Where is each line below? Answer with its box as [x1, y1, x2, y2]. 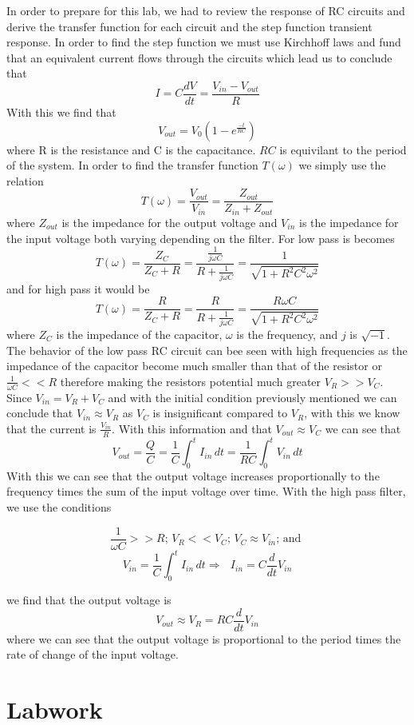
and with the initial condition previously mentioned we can [108, 388, 397, 405]
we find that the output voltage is [6, 592, 172, 608]
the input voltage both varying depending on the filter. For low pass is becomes [6, 229, 395, 246]
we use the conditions [6, 499, 112, 516]
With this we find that [6, 104, 116, 121]
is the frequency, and [236, 325, 338, 342]
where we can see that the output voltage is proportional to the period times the [6, 630, 401, 647]
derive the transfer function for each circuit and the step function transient [6, 18, 373, 34]
